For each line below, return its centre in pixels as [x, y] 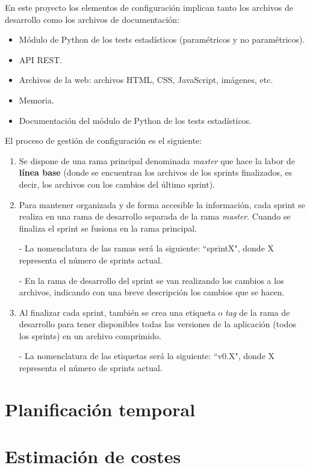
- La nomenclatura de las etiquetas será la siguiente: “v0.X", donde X [147, 356]
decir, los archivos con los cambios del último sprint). [117, 184]
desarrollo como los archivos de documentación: [92, 19]
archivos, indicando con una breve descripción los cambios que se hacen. [152, 292]
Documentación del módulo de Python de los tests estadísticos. [135, 120]
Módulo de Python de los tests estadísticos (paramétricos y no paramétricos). [162, 39]
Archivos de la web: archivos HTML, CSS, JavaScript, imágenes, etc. [146, 80]
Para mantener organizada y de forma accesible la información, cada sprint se [162, 204]
